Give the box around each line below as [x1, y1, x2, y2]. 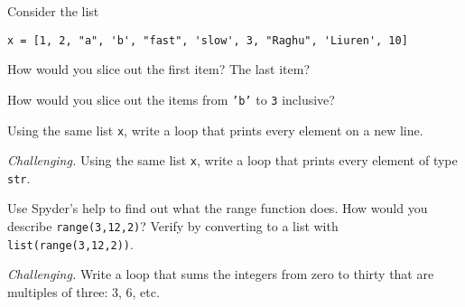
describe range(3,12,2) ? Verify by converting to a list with [7, 217, 339, 236]
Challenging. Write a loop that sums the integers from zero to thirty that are [7, 265, 434, 284]
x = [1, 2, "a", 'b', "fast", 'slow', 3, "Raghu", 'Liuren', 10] [7, 33, 408, 47]
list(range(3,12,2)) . [7, 234, 134, 253]
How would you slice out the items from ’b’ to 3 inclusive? [7, 89, 335, 108]
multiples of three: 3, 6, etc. [7, 282, 160, 301]
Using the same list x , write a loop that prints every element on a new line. [7, 120, 423, 139]
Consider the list [7, 2, 99, 20]
